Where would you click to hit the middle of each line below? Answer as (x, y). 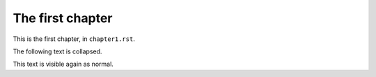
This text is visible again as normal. (63, 64)
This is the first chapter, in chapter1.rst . (74, 39)
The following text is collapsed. (57, 51)
